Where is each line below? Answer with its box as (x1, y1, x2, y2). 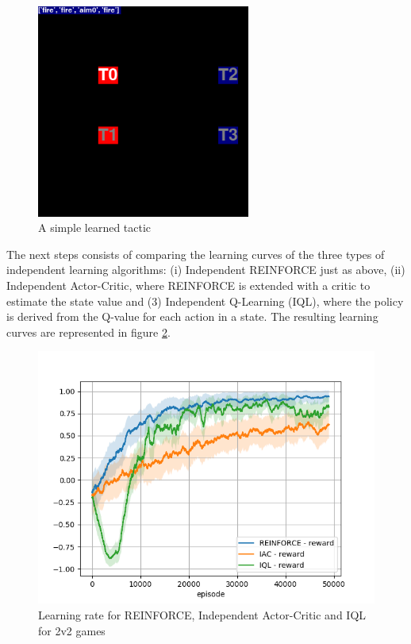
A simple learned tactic (38, 219, 152, 236)
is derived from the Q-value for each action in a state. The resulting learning (6, 308, 378, 325)
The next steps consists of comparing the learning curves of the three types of (6, 245, 385, 262)
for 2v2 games (38, 622, 106, 638)
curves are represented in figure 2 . (6, 323, 171, 340)
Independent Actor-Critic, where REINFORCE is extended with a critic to (6, 276, 371, 293)
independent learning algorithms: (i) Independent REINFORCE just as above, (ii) (6, 261, 405, 278)
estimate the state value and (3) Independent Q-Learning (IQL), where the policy (6, 292, 404, 309)
